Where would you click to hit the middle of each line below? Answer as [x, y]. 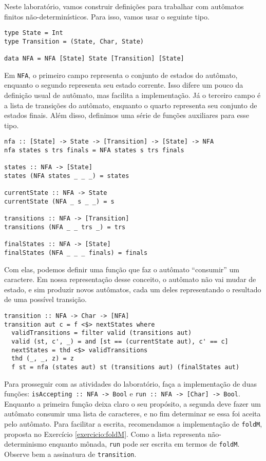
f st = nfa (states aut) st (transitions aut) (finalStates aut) [126, 367]
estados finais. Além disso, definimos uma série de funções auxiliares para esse [127, 115]
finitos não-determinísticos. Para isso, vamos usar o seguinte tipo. [107, 16]
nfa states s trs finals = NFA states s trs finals [94, 151]
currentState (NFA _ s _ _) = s [59, 202]
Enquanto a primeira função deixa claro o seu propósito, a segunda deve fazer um [132, 403]
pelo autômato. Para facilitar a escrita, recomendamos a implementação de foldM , [133, 424]
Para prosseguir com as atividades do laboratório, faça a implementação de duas [130, 383]
